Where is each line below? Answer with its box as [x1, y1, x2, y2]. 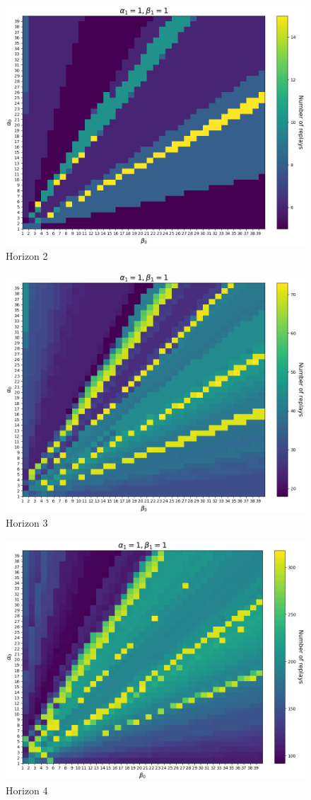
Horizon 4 [6, 782, 48, 797]
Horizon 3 [6, 515, 48, 530]
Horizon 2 [6, 248, 48, 263]
